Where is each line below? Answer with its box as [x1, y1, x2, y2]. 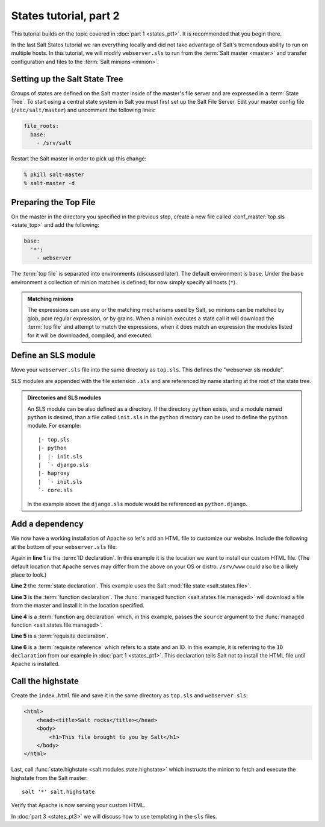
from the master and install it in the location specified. [11, 602, 144, 609]
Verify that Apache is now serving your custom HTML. [11, 802, 146, 809]
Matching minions [27, 295, 74, 302]
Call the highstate [11, 676, 79, 686]
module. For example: [27, 422, 81, 429]
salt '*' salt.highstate [22, 788, 95, 796]
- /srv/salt [36, 139, 72, 147]
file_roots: [23, 122, 60, 130]
